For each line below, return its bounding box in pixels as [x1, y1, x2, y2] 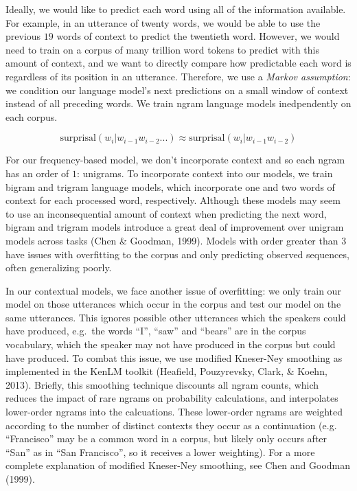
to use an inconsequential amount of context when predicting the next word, [5, 206, 327, 220]
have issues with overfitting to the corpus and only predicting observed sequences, [5, 247, 349, 261]
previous [5, 29, 41, 43]
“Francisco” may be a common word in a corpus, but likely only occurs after [5, 431, 327, 446]
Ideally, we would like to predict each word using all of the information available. [5, 2, 346, 16]
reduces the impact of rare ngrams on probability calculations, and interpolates [5, 391, 338, 405]
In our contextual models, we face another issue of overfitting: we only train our [5, 283, 341, 297]
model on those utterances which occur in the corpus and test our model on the [5, 297, 341, 311]
